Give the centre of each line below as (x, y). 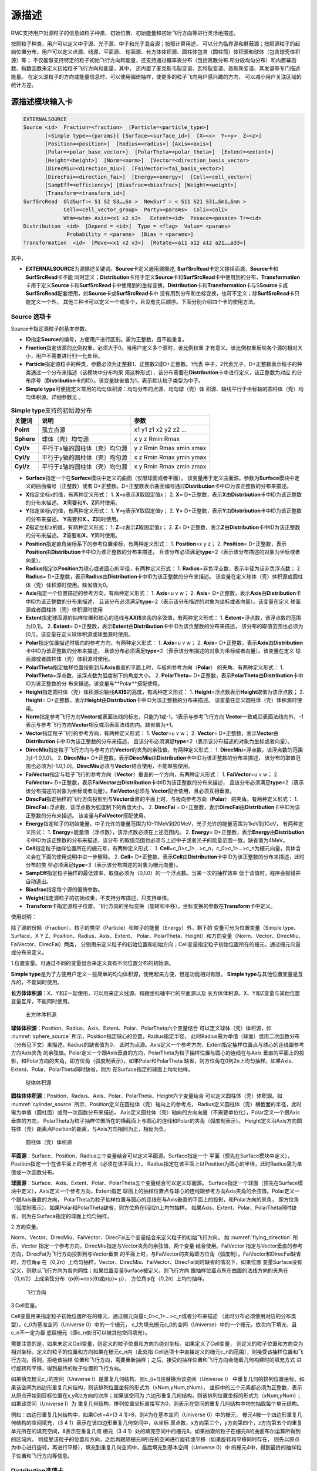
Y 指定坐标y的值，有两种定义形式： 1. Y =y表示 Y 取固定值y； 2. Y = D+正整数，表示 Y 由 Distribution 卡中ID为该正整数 (164, 511)
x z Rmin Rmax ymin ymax (170, 457)
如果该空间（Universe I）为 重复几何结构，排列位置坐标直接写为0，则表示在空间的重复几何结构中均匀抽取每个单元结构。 (156, 1404)
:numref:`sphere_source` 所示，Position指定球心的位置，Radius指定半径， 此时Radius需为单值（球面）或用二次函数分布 (155, 1036)
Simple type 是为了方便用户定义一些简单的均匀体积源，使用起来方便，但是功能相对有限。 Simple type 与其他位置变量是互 (157, 974)
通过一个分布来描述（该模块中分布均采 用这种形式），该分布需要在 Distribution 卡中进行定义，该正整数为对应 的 (164, 372)
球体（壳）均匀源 (65, 439)
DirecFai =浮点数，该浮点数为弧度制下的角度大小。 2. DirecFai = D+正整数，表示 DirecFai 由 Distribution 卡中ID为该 (163, 807)
